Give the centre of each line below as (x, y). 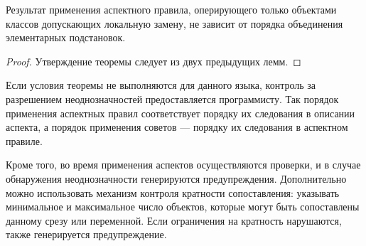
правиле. (24, 140)
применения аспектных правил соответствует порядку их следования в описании (181, 113)
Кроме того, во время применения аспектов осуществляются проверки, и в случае (183, 165)
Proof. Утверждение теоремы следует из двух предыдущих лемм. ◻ (154, 61)
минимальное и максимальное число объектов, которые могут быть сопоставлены (183, 207)
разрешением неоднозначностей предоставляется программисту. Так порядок (172, 98)
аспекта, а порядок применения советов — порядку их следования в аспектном (177, 127)
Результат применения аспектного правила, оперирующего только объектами (171, 9)
